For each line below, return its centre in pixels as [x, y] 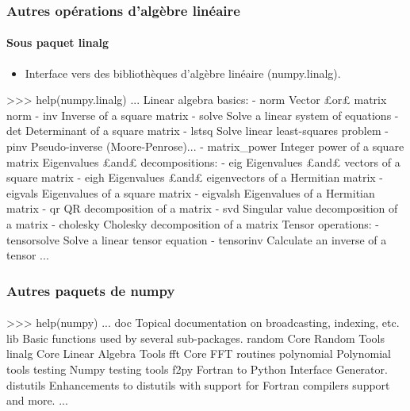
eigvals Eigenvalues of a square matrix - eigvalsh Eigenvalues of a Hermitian [191, 192]
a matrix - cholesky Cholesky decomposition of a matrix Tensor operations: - [193, 223]
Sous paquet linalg [58, 42]
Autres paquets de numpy [91, 290]
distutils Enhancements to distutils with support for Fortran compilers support [198, 384]
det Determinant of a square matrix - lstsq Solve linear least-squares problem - [197, 131]
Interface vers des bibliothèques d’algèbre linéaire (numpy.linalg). [183, 73]
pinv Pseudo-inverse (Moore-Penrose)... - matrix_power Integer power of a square [205, 146]
